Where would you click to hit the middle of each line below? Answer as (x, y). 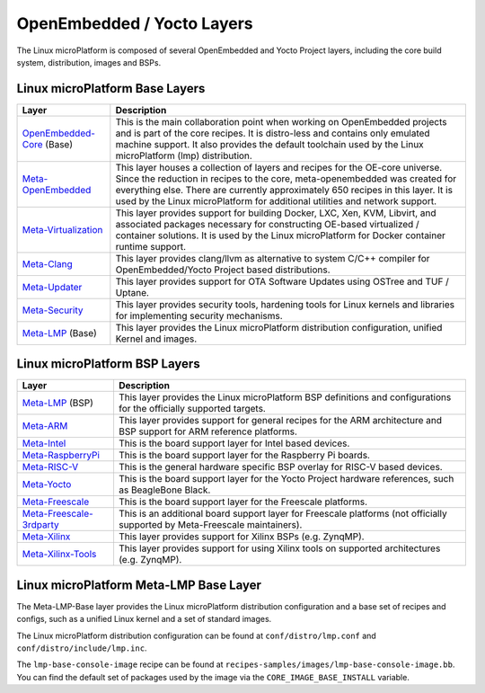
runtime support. (151, 246)
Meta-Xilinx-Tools (59, 555)
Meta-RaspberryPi (61, 456)
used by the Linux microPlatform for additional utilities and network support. (276, 200)
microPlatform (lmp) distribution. (184, 155)
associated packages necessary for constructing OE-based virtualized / (267, 224)
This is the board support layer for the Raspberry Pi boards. (244, 456)
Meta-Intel (44, 443)
